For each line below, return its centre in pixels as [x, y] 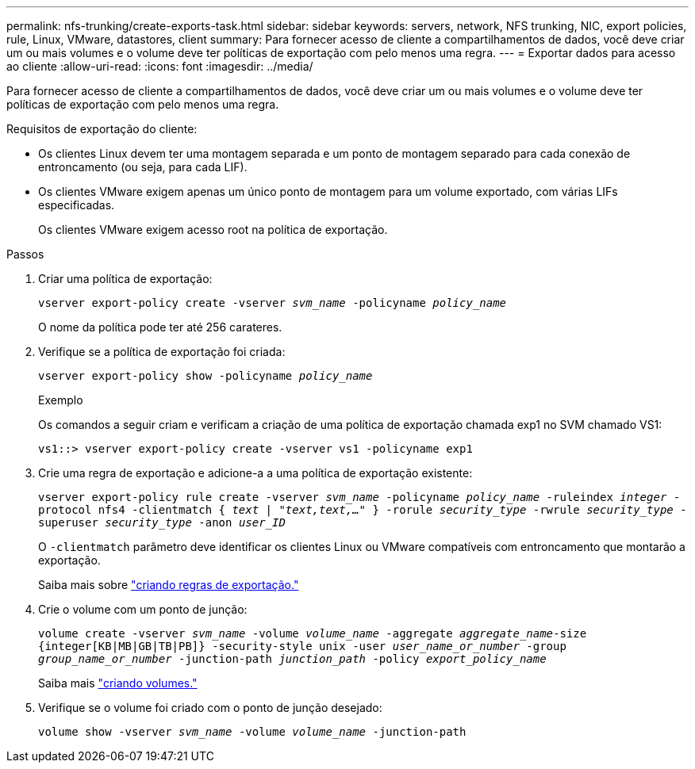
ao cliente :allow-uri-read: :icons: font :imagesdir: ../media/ [160, 66]
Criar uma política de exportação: [125, 279]
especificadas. [77, 205]
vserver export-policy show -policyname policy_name [205, 376]
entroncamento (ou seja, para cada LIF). [143, 167]
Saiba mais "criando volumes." [118, 683]
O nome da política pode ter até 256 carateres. [160, 327]
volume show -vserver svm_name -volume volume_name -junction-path [252, 732]
